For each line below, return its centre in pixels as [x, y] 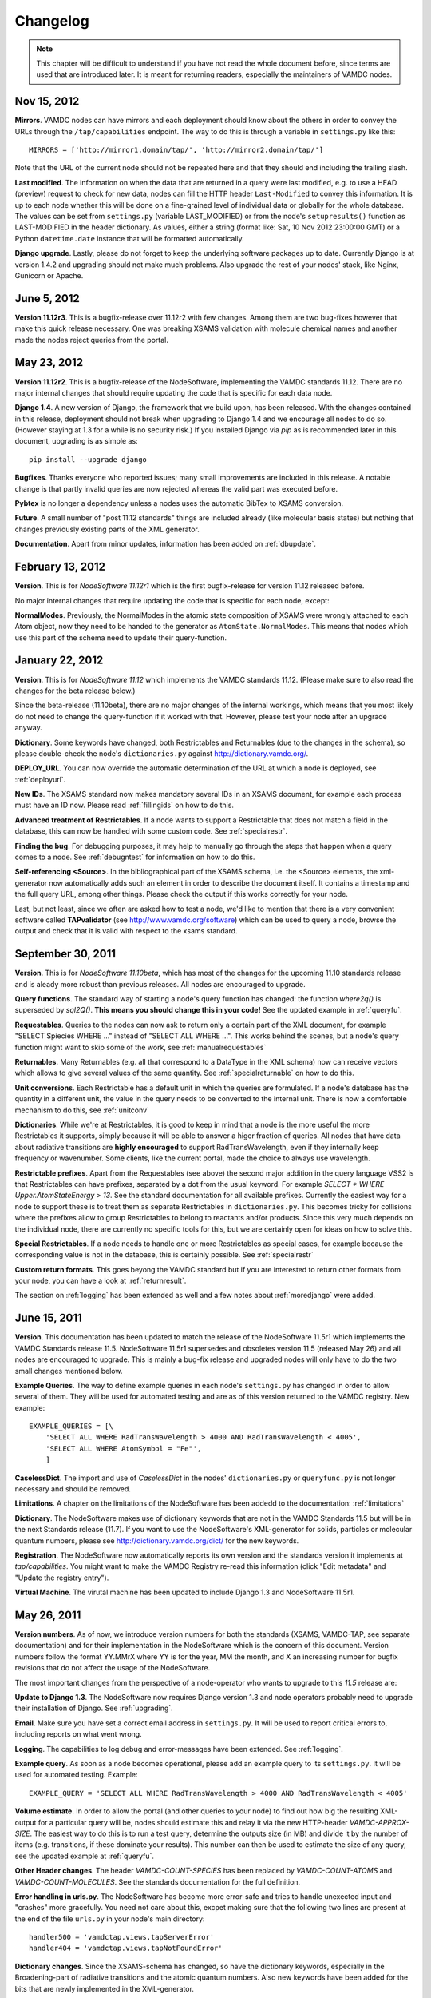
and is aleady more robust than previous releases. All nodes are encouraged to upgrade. [160, 984]
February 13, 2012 [60, 567]
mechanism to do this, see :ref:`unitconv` [82, 1110]
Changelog [52, 21]
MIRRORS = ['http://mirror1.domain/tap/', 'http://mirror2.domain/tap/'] [176, 150]
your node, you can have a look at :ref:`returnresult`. [101, 1281]
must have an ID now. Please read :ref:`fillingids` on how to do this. [125, 805]
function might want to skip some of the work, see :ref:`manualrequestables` [140, 1047]
